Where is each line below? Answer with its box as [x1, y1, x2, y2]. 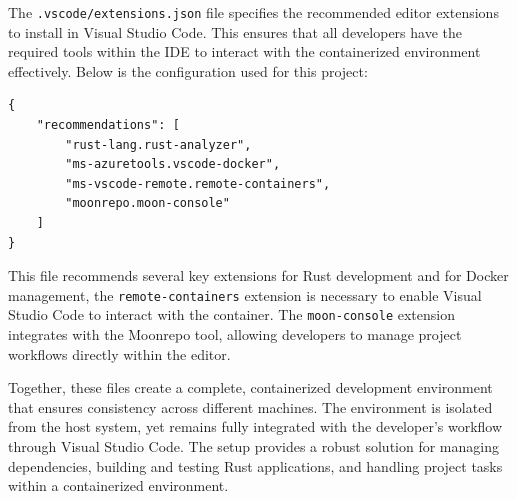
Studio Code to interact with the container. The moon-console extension [8, 304, 455, 325]
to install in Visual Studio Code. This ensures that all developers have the [8, 21, 462, 42]
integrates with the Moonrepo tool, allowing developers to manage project [8, 324, 462, 345]
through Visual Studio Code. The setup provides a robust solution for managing [8, 436, 499, 457]
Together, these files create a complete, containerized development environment [8, 377, 493, 398]
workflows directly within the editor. [8, 343, 231, 364]
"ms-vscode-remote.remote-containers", [65, 176, 331, 191]
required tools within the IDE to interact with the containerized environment [8, 41, 481, 62]
